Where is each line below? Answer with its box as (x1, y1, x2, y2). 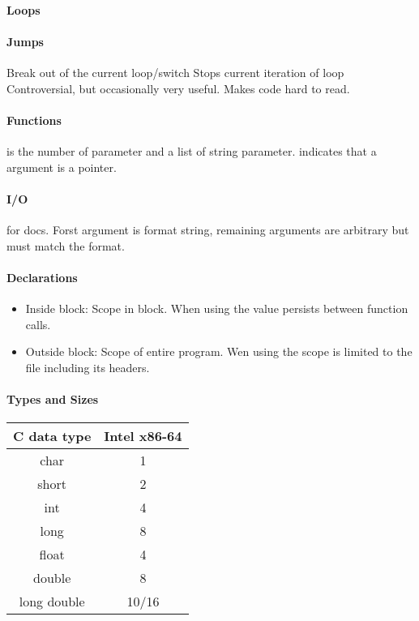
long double (19, 592, 85, 611)
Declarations (6, 268, 78, 285)
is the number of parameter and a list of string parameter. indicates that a (6, 142, 377, 159)
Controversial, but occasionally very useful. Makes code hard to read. (6, 79, 350, 96)
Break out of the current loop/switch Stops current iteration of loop (6, 63, 344, 80)
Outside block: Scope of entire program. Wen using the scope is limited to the (25, 343, 413, 360)
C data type (13, 426, 92, 446)
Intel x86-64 (104, 426, 182, 446)
